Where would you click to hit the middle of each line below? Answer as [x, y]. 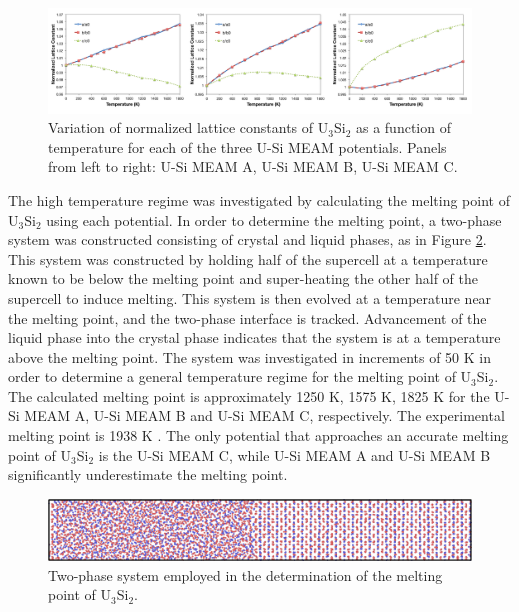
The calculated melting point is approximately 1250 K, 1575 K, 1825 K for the [249, 395]
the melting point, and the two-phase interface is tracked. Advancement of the [247, 317]
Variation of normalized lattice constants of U [188, 127]
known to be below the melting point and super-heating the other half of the [243, 278]
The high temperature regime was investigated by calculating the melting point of [259, 199]
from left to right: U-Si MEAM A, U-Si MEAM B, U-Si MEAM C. [253, 166]
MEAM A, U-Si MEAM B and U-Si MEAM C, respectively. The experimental [264, 415]
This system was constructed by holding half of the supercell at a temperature [248, 258]
